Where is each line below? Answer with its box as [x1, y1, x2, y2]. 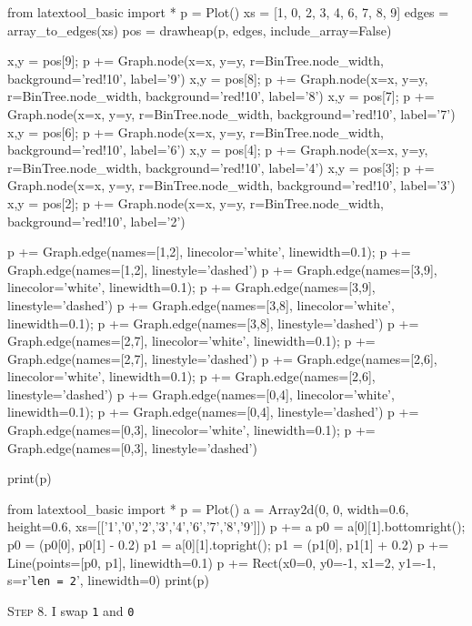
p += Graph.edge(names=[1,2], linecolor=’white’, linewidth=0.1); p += [7, 242, 411, 261]
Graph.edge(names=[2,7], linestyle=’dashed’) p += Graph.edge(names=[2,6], [7, 348, 437, 368]
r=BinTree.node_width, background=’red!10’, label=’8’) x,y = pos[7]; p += [7, 86, 435, 106]
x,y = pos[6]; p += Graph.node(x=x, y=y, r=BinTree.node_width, [7, 122, 384, 141]
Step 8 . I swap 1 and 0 [7, 601, 135, 620]
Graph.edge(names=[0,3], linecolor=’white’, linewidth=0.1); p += [7, 420, 376, 439]
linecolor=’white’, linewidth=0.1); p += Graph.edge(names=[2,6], [7, 367, 376, 386]
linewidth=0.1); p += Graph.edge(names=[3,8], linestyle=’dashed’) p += [7, 313, 419, 332]
